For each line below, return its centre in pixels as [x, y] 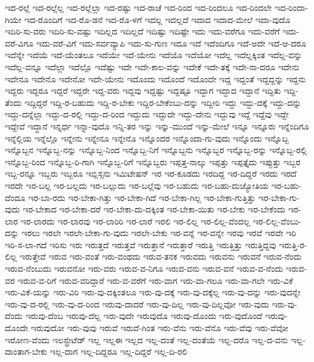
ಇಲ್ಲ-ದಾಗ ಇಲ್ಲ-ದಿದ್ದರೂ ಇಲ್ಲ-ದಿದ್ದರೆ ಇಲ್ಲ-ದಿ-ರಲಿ [119, 351]
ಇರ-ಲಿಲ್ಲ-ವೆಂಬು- [277, 221]
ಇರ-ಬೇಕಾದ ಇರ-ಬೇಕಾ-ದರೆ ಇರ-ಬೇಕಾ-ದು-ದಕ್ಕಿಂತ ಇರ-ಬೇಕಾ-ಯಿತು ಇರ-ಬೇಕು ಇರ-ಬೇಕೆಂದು [154, 209]
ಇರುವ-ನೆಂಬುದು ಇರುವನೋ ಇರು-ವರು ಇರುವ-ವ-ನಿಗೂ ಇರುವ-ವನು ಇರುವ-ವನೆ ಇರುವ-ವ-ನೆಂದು [144, 268]
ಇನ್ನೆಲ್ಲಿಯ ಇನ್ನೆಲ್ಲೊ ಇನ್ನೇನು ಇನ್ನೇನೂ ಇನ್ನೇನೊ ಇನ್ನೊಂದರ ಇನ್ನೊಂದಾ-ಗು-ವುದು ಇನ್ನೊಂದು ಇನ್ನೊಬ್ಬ [147, 138]
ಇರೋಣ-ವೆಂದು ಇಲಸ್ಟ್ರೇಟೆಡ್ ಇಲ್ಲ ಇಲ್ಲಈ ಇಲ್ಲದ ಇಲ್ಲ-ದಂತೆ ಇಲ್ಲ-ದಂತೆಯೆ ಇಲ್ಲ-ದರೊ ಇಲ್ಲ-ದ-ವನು [146, 339]
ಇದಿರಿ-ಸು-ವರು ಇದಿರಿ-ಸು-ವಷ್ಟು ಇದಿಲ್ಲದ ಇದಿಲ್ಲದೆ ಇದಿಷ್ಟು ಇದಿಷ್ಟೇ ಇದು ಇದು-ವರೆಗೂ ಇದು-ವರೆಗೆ [142, 31]
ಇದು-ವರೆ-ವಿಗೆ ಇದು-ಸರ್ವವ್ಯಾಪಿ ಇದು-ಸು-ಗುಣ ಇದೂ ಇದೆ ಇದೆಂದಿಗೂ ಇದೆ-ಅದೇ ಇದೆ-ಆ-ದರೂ [171, 43]
